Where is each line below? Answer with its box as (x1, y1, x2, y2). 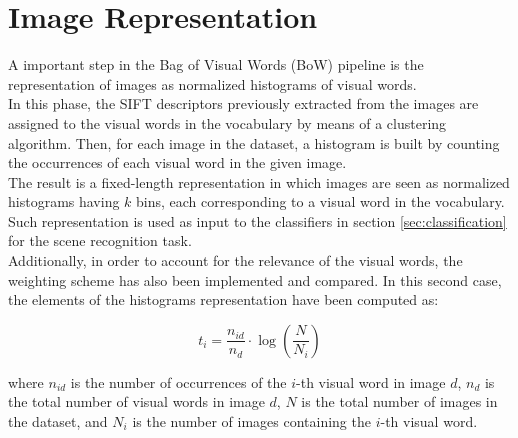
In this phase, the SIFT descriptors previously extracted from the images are (8, 93, 479, 114)
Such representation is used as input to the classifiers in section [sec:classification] (8, 210, 507, 231)
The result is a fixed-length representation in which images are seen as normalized (8, 171, 510, 192)
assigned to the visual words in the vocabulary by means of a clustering (8, 112, 447, 133)
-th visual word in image (296, 371, 446, 392)
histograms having (8, 191, 120, 212)
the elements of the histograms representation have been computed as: (8, 289, 439, 310)
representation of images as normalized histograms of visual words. (8, 73, 417, 94)
